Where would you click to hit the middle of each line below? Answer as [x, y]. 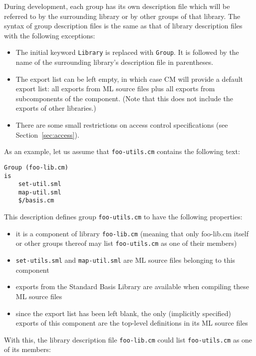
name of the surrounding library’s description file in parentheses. [115, 62]
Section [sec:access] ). [47, 134]
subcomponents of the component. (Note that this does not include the [124, 98]
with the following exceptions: [50, 35]
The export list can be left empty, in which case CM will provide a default [129, 79]
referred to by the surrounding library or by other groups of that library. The [122, 16]
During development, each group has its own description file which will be [117, 6]
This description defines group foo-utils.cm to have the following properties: [123, 217]
